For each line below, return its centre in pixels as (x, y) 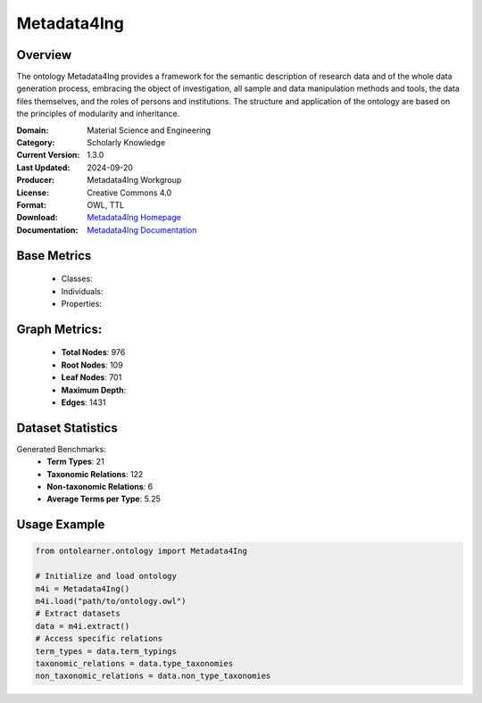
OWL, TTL (106, 204)
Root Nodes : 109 (92, 365)
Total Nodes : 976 (93, 352)
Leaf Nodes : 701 (91, 377)
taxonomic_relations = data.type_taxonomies (134, 663)
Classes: (77, 279)
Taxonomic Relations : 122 (95, 474)
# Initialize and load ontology (106, 576)
